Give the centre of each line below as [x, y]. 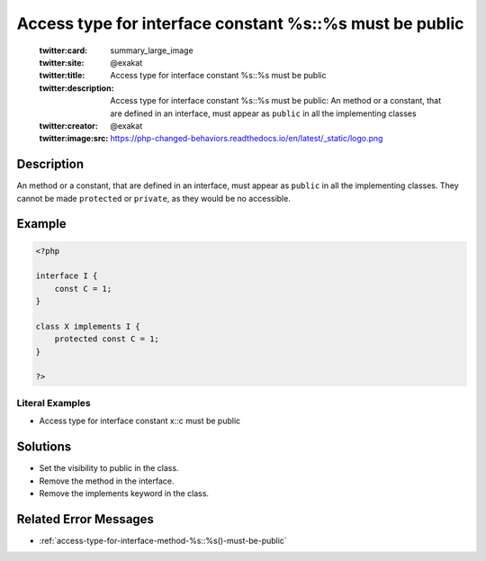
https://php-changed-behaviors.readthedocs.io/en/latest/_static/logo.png [247, 139]
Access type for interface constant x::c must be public [140, 421]
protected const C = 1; [107, 339]
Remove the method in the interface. [107, 481]
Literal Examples [54, 403]
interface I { [67, 276]
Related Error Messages [85, 519]
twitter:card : [63, 50]
